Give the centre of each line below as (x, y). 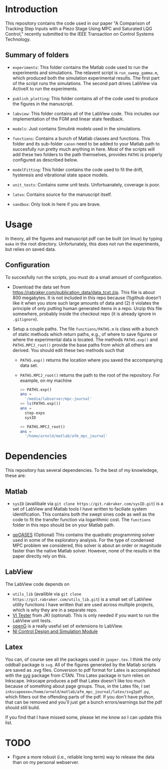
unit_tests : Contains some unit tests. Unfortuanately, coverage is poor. (86, 184)
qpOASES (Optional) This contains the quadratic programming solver (83, 535)
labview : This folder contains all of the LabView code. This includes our (86, 113)
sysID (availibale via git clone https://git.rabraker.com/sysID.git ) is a (88, 504)
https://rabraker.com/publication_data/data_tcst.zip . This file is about (83, 292)
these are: (16, 476)
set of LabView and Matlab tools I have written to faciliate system (79, 509)
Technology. (18, 39)
